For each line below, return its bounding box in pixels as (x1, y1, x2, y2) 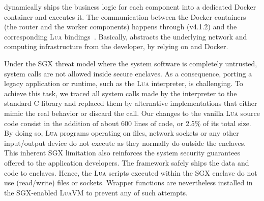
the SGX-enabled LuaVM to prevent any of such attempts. (4, 187, 188, 197)
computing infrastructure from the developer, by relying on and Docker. (4, 41, 228, 52)
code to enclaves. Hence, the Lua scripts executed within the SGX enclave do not (4, 167, 257, 178)
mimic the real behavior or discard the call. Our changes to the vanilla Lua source (4, 107, 260, 118)
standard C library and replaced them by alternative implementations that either (4, 98, 257, 108)
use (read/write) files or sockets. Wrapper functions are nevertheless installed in (4, 177, 253, 188)
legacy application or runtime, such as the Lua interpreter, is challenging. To (4, 78, 243, 89)
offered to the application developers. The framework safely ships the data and (4, 157, 249, 168)
